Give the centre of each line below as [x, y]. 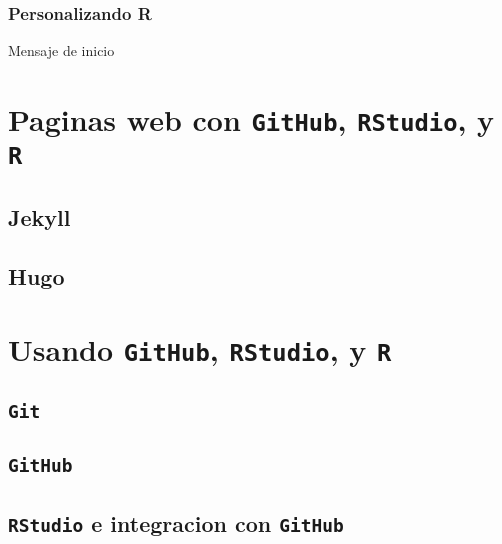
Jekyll [39, 217]
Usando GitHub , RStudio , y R [200, 349]
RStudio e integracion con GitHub [176, 522]
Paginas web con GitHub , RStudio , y [251, 119]
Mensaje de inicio [61, 50]
